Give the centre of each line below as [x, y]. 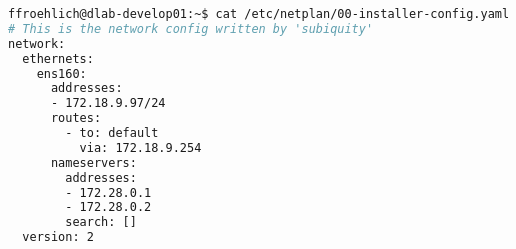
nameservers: [93, 162]
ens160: [61, 73]
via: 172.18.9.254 [140, 147]
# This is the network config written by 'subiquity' [191, 28]
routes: [76, 118]
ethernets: [58, 58]
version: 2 [58, 237]
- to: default [112, 133]
